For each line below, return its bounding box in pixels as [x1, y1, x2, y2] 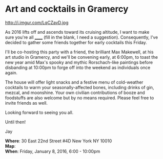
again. [5, 69, 18, 75]
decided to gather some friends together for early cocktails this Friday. [5, 39, 147, 45]
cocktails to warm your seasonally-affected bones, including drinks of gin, [5, 84, 154, 90]
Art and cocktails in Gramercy [5, 3, 128, 15]
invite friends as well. [5, 100, 48, 106]
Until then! [5, 119, 26, 125]
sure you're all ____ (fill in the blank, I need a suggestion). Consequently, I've [5, 34, 158, 40]
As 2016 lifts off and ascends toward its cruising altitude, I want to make [5, 29, 150, 35]
